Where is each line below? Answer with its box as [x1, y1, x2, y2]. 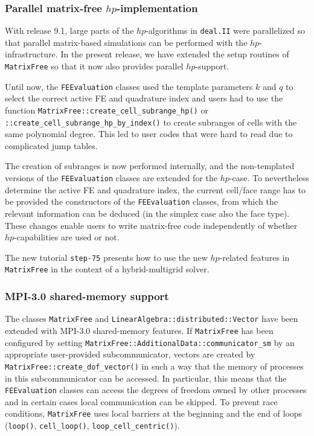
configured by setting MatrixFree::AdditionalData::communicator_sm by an [5, 336, 295, 348]
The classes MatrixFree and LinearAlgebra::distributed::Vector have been [5, 312, 298, 325]
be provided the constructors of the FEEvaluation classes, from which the [5, 195, 278, 208]
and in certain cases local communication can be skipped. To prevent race [5, 395, 278, 408]
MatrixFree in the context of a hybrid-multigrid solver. [5, 263, 210, 275]
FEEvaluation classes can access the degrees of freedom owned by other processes [5, 383, 307, 396]
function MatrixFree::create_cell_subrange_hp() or [5, 103, 208, 116]
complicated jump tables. [5, 139, 98, 152]
